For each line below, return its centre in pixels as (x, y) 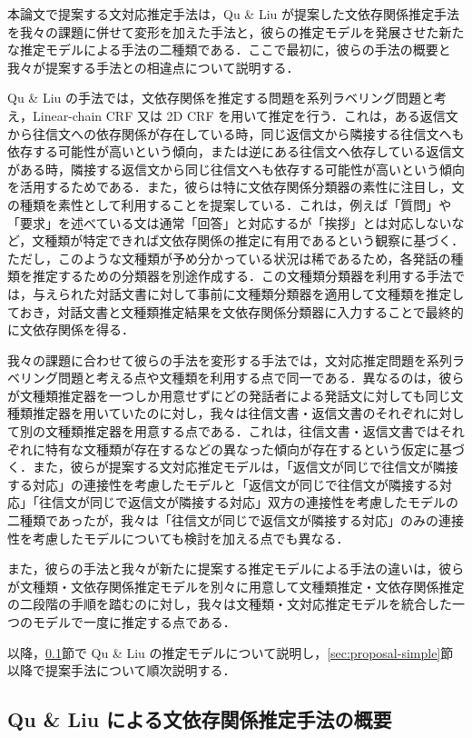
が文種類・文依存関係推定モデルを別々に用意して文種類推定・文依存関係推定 (236, 586)
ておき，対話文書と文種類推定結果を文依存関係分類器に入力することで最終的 (236, 311)
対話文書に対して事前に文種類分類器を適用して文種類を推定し (280, 293)
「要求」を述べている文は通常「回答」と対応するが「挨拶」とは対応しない (230, 222)
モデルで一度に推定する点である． (134, 622)
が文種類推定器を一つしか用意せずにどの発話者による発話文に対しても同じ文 (236, 395)
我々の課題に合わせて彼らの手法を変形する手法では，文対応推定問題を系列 (230, 359)
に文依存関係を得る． (71, 329)
